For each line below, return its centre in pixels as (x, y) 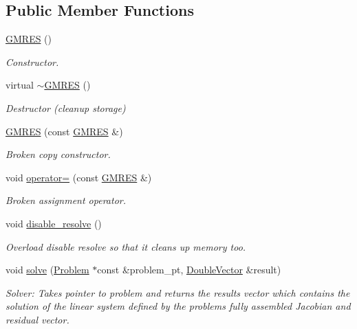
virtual (20, 85)
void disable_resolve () (54, 223)
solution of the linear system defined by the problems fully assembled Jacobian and (178, 306)
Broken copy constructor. (58, 154)
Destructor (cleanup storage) (66, 107)
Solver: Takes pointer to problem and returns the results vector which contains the (178, 292)
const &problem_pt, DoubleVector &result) (189, 270)
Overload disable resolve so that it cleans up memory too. (126, 246)
